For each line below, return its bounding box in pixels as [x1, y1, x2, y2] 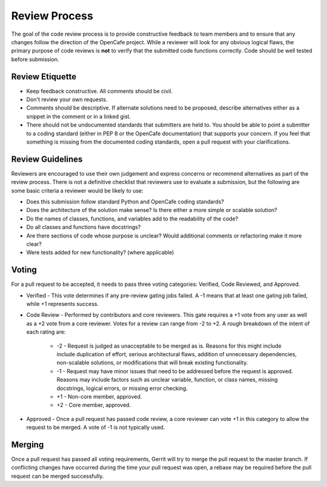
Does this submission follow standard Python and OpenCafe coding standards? [26, 198, 224, 205]
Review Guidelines [11, 154, 83, 164]
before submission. [11, 55, 59, 63]
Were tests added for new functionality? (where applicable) [26, 249, 174, 256]
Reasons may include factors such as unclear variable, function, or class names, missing [56, 376, 278, 383]
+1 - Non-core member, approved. [56, 393, 142, 400]
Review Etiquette [11, 71, 77, 82]
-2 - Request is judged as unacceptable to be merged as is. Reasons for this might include [56, 342, 282, 350]
